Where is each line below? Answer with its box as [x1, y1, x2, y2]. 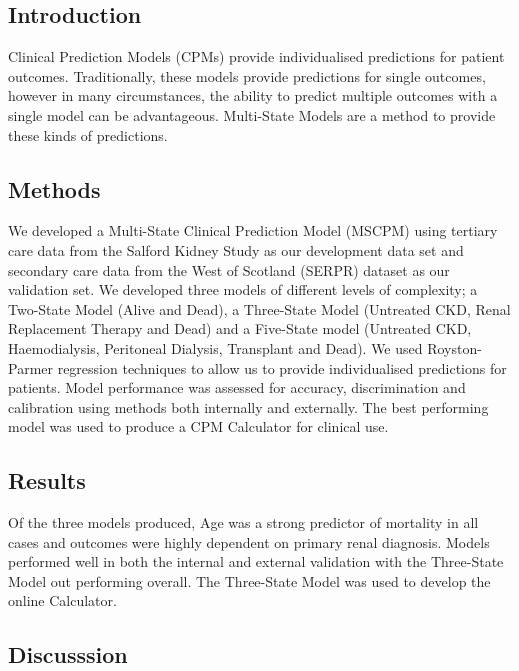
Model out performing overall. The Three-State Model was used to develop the [8, 570, 491, 591]
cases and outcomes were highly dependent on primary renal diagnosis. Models [8, 531, 490, 552]
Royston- [427, 337, 482, 358]
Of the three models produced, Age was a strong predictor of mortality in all [8, 512, 479, 533]
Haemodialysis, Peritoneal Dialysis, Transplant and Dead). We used [8, 337, 423, 358]
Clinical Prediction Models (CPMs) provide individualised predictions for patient [8, 46, 505, 67]
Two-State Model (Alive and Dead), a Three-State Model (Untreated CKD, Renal [8, 298, 511, 319]
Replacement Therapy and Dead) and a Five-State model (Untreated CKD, [8, 318, 472, 339]
